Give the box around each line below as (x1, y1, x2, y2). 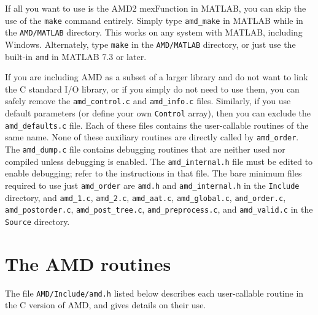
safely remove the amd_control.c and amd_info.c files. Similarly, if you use (5, 94, 291, 107)
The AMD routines (5, 251, 171, 276)
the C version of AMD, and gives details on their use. (5, 298, 206, 311)
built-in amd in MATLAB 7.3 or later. (5, 50, 147, 63)
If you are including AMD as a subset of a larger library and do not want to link (5, 70, 308, 83)
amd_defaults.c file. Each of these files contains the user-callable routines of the (5, 118, 309, 131)
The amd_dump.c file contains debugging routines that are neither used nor (5, 143, 285, 156)
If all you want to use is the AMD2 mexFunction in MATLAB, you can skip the (5, 2, 306, 14)
